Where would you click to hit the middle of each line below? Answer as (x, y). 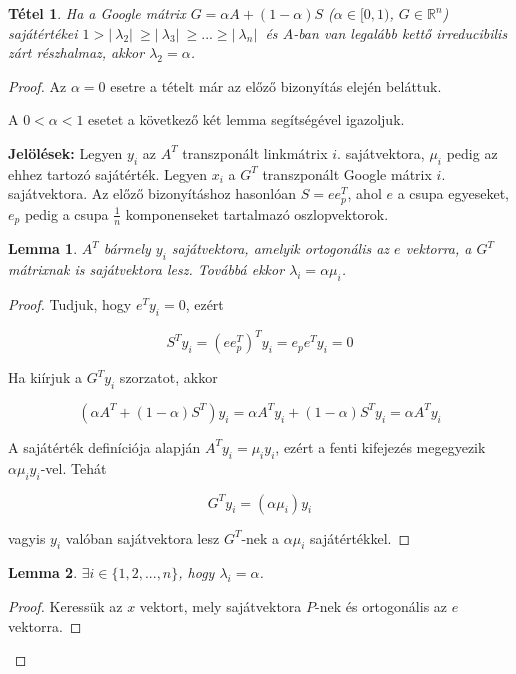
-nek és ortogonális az (381, 605)
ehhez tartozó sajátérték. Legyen (108, 173)
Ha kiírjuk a (45, 377)
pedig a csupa (66, 213)
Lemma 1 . (43, 248)
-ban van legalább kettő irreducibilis (400, 32)
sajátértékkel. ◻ (360, 537)
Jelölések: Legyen (65, 152)
